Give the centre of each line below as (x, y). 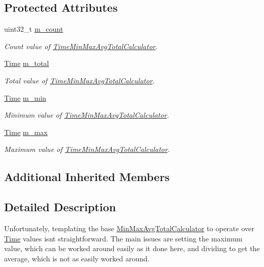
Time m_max (26, 132)
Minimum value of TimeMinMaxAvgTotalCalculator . (87, 115)
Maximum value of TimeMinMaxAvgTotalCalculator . (87, 149)
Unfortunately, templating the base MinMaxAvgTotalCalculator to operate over (129, 228)
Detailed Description (60, 207)
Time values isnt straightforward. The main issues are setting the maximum (123, 238)
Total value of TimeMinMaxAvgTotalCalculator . (79, 80)
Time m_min (25, 97)
